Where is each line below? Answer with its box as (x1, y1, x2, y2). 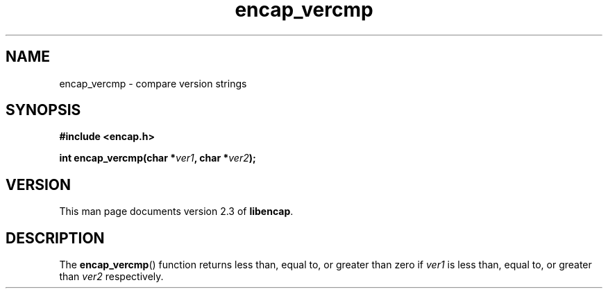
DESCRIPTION (6, 229, 105, 247)
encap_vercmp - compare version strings (59, 77, 247, 89)
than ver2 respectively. (59, 270, 164, 283)
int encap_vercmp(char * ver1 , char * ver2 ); (59, 152, 256, 164)
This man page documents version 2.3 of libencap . (59, 205, 294, 218)
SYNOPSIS (6, 101, 81, 119)
